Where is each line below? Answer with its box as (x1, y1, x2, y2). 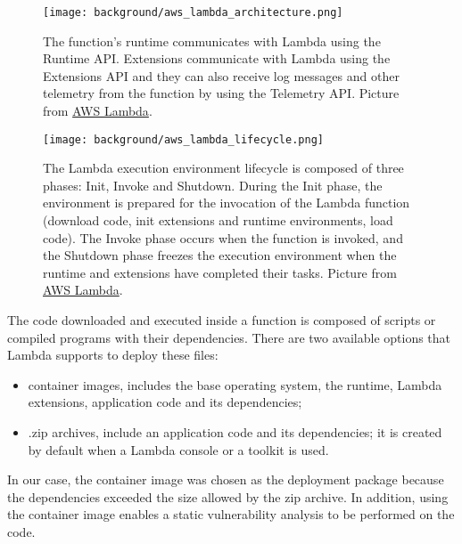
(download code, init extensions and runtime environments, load (43, 211, 393, 230)
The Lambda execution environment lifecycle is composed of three (43, 158, 404, 177)
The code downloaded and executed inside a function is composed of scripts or (7, 311, 436, 329)
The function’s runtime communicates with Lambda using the (43, 31, 381, 50)
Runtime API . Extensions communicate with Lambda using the (43, 49, 391, 68)
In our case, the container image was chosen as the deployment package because (7, 470, 444, 489)
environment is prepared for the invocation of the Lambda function (43, 193, 410, 212)
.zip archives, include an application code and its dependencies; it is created (28, 423, 442, 441)
